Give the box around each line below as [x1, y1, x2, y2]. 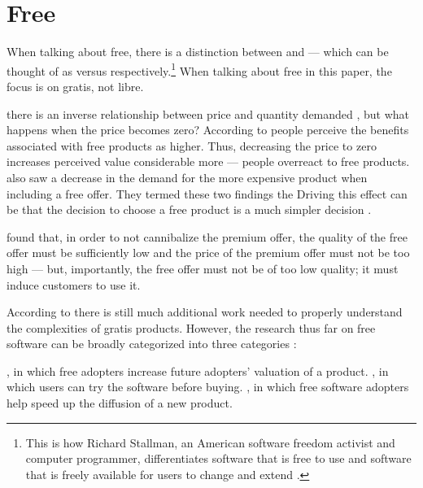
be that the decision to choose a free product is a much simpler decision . [7, 201, 372, 218]
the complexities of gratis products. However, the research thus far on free [7, 319, 376, 336]
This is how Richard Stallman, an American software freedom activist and [25, 434, 395, 451]
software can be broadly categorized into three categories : [7, 335, 297, 352]
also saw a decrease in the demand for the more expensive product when [7, 168, 368, 185]
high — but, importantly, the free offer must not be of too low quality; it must [7, 259, 399, 277]
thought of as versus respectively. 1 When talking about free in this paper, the [7, 59, 392, 79]
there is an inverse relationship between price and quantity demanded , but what [7, 105, 410, 122]
